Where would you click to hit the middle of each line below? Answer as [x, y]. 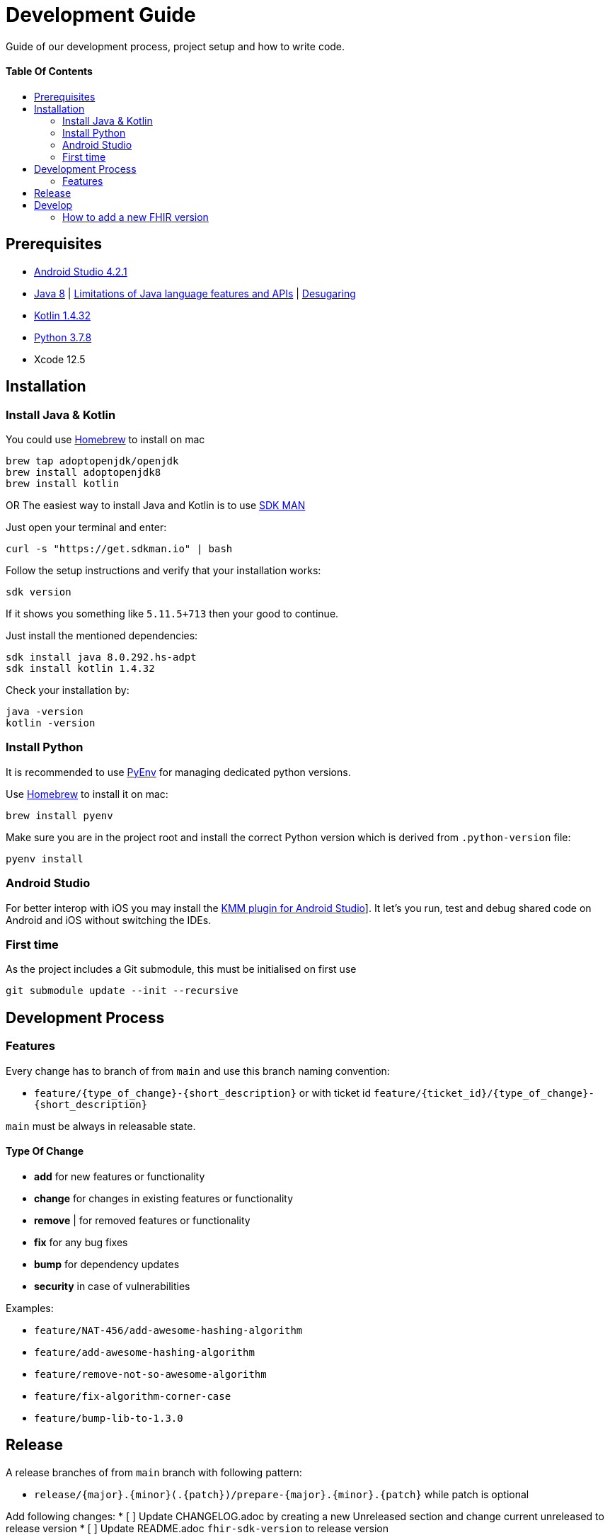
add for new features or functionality [120, 1176]
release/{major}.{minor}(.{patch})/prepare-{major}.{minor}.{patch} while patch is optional [282, 1494]
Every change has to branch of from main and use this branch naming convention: [198, 1071]
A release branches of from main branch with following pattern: [154, 1472]
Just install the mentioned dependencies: [102, 636]
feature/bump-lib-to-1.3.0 [109, 1418]
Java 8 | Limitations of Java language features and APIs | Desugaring [195, 293]
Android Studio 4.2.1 [81, 271]
